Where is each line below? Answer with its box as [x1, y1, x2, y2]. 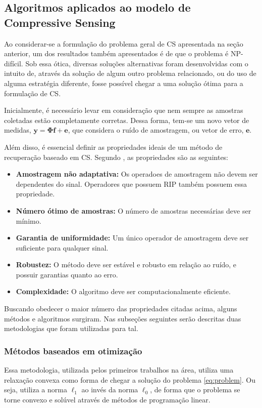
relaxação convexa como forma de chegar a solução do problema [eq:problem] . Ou [4, 374, 256, 385]
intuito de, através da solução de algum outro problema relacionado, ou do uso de [4, 68, 256, 78]
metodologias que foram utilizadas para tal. [4, 323, 138, 334]
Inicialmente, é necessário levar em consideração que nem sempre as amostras [4, 105, 243, 115]
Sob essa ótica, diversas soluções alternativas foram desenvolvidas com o [25, 58, 248, 68]
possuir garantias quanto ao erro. [16, 269, 118, 279]
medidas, [4, 125, 31, 135]
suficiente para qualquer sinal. [16, 242, 109, 253]
